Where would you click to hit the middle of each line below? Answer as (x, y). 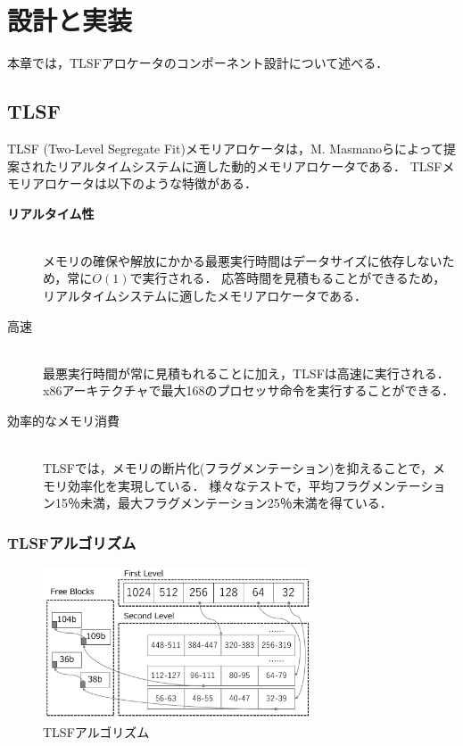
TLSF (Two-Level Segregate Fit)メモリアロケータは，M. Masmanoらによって (225, 148)
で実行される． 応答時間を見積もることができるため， (288, 278)
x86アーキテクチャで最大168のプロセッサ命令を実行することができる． (249, 390)
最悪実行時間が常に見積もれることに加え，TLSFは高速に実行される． (246, 373)
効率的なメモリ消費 (63, 421)
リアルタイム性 (51, 213)
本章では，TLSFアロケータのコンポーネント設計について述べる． (198, 63)
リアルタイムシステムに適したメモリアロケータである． (205, 296)
